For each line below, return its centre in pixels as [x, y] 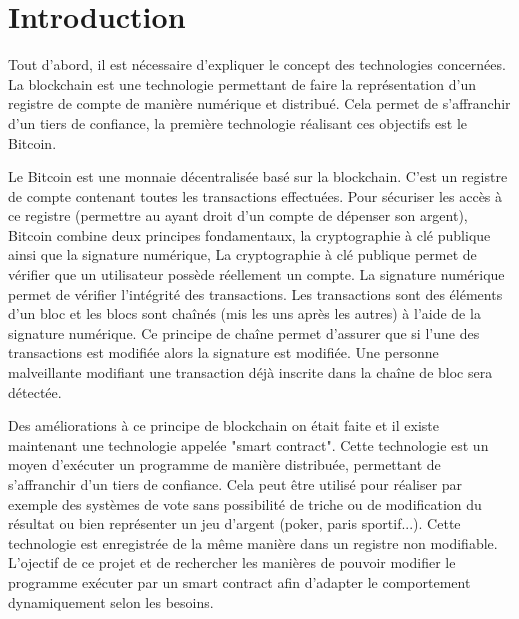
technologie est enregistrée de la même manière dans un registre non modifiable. [253, 542]
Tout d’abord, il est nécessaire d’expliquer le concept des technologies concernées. [257, 64]
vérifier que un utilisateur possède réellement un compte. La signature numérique [256, 274]
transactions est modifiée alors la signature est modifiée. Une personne [223, 352]
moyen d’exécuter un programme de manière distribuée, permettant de [224, 464]
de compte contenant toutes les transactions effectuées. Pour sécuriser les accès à [255, 195]
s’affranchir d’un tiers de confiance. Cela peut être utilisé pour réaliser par [235, 484]
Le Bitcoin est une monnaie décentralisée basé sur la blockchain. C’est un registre [258, 176]
